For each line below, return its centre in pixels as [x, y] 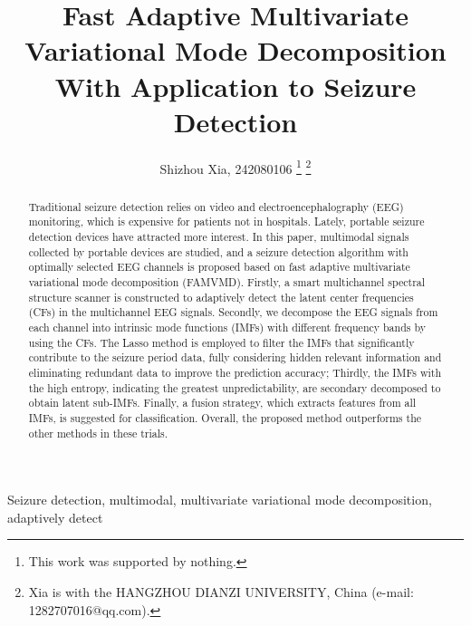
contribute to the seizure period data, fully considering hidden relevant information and [235, 357]
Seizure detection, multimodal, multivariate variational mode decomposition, [220, 500]
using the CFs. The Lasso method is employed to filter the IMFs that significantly [221, 342]
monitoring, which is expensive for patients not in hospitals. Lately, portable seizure [226, 222]
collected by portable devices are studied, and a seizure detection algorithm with [218, 251]
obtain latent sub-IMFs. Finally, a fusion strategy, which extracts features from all [222, 403]
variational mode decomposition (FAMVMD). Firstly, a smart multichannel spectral [227, 282]
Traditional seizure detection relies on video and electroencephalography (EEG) [216, 206]
